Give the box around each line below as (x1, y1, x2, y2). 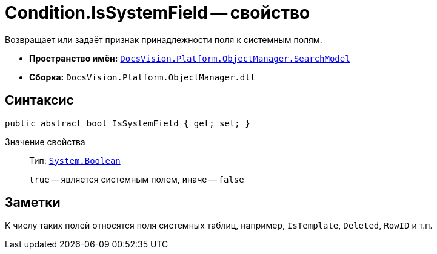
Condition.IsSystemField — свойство (5, 2, 310, 23)
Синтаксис (5, 93, 74, 108)
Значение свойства (5, 136, 85, 147)
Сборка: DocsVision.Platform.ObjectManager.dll (29, 71, 256, 82)
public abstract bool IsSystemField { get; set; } (5, 118, 250, 128)
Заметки (5, 195, 61, 210)
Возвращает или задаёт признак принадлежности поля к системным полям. (5, 34, 322, 45)
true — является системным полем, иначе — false (29, 174, 244, 184)
